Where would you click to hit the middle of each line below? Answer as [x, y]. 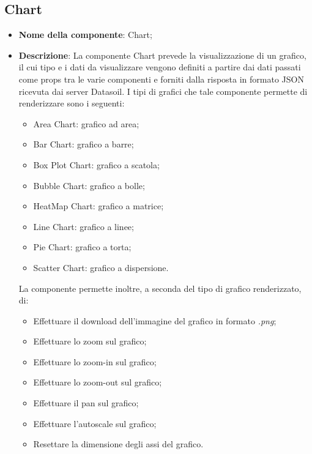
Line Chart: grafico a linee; [84, 226]
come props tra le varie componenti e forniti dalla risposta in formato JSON [161, 79]
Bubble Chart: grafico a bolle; [89, 185]
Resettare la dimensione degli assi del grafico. [118, 444]
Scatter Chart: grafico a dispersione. [101, 267]
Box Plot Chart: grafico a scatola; [96, 164]
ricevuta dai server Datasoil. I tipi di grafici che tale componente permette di [163, 91]
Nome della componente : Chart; [85, 35]
